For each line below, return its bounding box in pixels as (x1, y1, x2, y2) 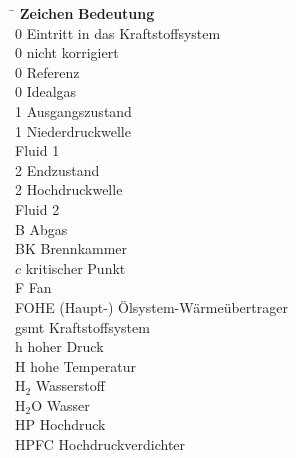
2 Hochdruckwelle (15, 179, 123, 200)
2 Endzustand (15, 159, 100, 180)
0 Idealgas (15, 81, 77, 102)
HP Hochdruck (15, 414, 106, 435)
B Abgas (15, 218, 68, 239)
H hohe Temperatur (15, 355, 137, 376)
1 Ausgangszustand (15, 100, 132, 121)
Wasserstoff (35, 375, 105, 396)
